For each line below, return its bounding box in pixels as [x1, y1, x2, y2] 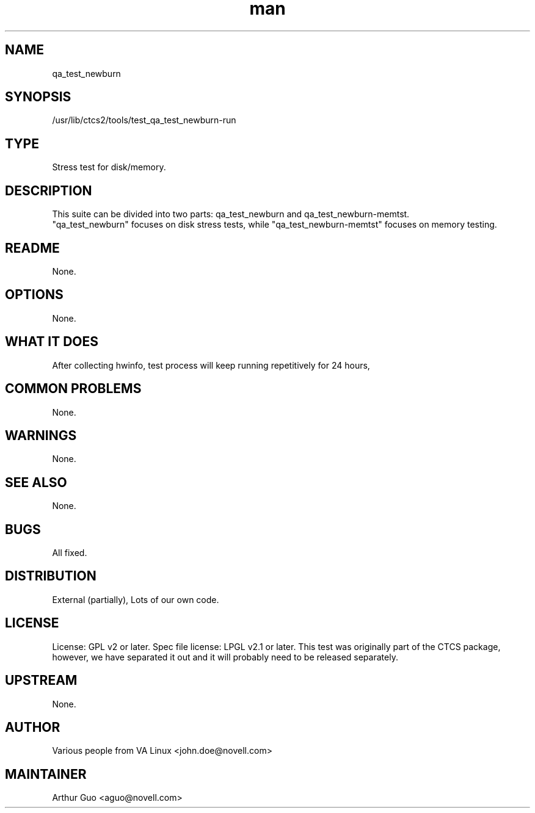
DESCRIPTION [5, 182, 92, 198]
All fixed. [52, 547, 87, 558]
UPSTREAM [5, 673, 78, 688]
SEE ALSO [5, 474, 67, 490]
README [5, 240, 60, 256]
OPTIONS [5, 287, 64, 303]
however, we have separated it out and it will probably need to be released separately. [52, 651, 398, 662]
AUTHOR [5, 719, 60, 735]
